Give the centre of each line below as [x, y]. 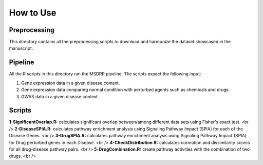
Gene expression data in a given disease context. [71, 83]
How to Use [33, 13]
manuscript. [21, 48]
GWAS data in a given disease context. [60, 96]
